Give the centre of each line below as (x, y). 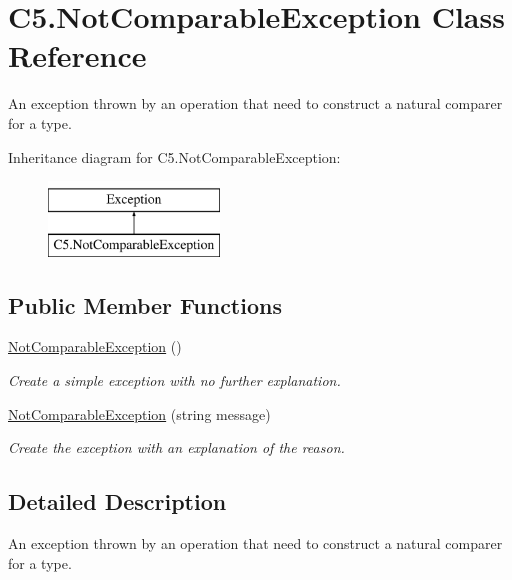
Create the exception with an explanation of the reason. (176, 447)
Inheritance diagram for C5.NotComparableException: (174, 156)
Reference (77, 55)
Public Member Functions (145, 304)
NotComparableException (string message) (139, 413)
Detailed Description (117, 501)
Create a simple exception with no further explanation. (174, 380)
